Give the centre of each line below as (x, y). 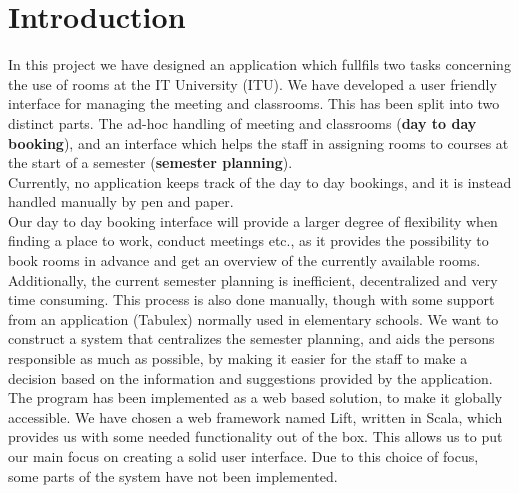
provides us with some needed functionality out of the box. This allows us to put (255, 436)
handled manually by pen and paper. (121, 201)
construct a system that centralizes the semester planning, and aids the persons (251, 338)
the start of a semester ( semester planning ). (150, 162)
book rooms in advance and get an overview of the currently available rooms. (244, 260)
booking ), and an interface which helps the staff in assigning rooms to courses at (258, 142)
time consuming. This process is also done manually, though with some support (251, 299)
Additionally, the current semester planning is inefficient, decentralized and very (253, 279)
